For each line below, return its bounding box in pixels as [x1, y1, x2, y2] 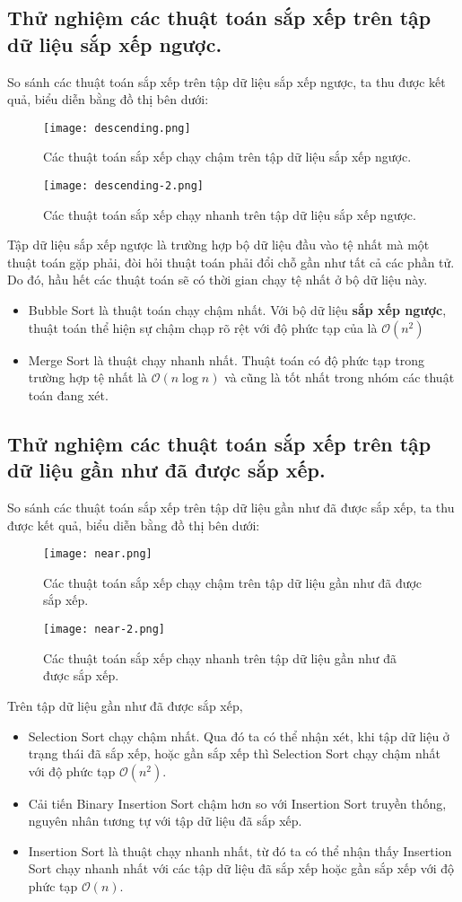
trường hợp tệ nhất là [28, 368, 148, 387]
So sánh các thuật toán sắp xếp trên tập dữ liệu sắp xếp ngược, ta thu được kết [7, 72, 446, 91]
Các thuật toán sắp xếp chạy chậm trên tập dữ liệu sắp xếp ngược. [43, 147, 412, 166]
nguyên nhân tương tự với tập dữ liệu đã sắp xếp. [28, 811, 302, 830]
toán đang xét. [28, 385, 109, 404]
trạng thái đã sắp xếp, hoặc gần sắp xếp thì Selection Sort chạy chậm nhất [28, 744, 440, 763]
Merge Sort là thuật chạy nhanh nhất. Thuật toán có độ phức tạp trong [28, 350, 424, 369]
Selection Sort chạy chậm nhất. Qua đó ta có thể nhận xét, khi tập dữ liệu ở [28, 726, 449, 745]
